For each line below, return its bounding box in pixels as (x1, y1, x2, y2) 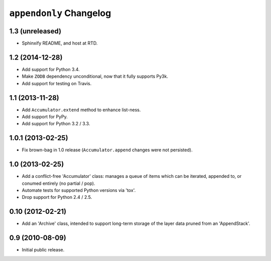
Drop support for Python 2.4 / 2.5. (22, 194, 92, 200)
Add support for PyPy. (22, 114, 68, 120)
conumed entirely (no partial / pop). (22, 180, 95, 186)
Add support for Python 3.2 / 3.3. (22, 121, 90, 127)
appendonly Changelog (9, 8, 111, 19)
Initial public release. (22, 247, 65, 253)
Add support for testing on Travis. (22, 80, 92, 86)
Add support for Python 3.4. (22, 66, 80, 72)
